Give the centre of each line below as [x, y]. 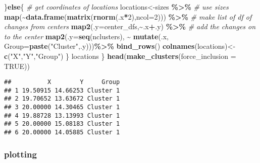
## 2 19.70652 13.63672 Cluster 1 [62, 99]
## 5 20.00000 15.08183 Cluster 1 [62, 124]
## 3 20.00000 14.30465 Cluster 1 [62, 107]
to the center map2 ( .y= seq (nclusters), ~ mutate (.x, [86, 36]
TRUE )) [17, 66]
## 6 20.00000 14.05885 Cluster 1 [62, 133]
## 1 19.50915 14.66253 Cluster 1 [62, 90]
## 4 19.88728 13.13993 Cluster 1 [62, 115]
